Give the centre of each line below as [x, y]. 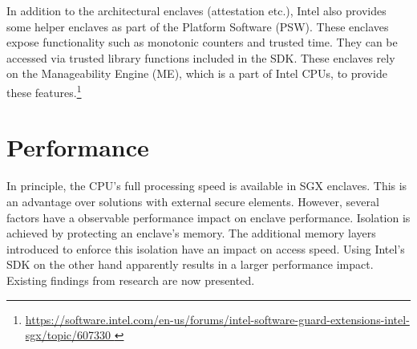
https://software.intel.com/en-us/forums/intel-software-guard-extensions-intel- [217, 319]
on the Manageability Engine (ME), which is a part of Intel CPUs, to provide [197, 73]
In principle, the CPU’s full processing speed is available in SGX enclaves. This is [207, 186]
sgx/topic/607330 [68, 335]
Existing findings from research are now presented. [131, 280]
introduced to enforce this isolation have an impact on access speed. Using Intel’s [206, 248]
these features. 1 [44, 91]
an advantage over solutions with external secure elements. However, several [193, 201]
